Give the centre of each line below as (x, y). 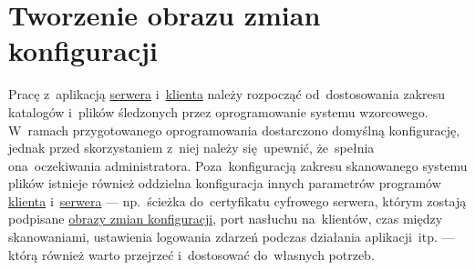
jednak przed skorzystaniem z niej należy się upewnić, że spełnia (191, 148)
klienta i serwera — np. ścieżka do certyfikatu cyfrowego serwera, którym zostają (237, 200)
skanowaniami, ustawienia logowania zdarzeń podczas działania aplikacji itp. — (232, 237)
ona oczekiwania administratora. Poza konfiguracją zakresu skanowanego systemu (238, 165)
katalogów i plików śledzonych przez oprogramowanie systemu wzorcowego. (218, 111)
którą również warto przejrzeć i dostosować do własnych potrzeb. (191, 254)
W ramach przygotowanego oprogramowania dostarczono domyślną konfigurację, (234, 130)
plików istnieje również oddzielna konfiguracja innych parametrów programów (225, 183)
